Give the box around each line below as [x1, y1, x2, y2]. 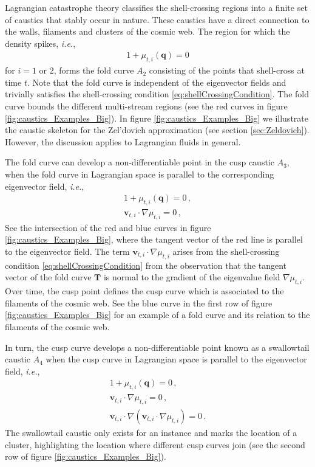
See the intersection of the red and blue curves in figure [5, 221, 211, 233]
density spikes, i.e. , [5, 36, 76, 49]
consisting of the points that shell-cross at [149, 64, 305, 77]
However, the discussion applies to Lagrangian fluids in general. [5, 135, 241, 148]
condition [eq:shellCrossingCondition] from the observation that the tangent [5, 258, 287, 271]
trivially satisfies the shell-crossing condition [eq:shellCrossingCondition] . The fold [5, 88, 309, 100]
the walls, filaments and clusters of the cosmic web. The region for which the [5, 25, 290, 38]
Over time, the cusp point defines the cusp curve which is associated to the [5, 285, 284, 297]
